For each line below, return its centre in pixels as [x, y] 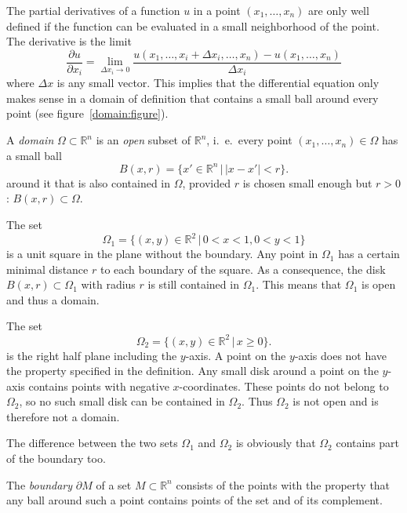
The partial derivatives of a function [93, 10]
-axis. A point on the [236, 355]
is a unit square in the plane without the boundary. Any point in [162, 254]
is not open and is [336, 401]
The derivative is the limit [69, 41]
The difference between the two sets [92, 443]
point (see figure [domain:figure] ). [87, 113]
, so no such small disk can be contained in [122, 401]
